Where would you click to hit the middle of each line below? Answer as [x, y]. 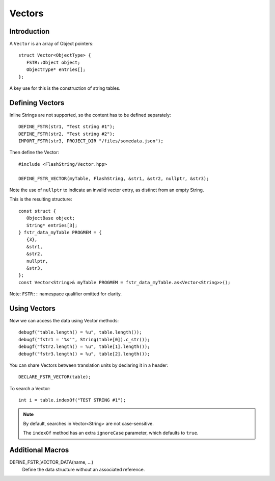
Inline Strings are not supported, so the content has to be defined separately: [90, 115]
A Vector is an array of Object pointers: [51, 44]
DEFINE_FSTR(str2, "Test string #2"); [67, 134]
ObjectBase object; [51, 218]
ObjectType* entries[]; [56, 70]
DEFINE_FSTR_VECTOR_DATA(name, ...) [51, 462]
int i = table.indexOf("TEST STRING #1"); [72, 400]
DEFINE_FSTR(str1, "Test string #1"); [67, 127]
